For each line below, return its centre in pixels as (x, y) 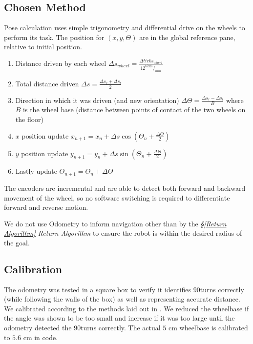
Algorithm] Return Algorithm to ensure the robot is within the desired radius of (123, 233)
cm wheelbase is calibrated (208, 328)
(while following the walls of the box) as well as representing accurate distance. (122, 299)
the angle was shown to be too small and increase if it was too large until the (119, 318)
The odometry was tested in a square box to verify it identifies (98, 289)
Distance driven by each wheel (61, 63)
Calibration (33, 269)
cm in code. (41, 337)
